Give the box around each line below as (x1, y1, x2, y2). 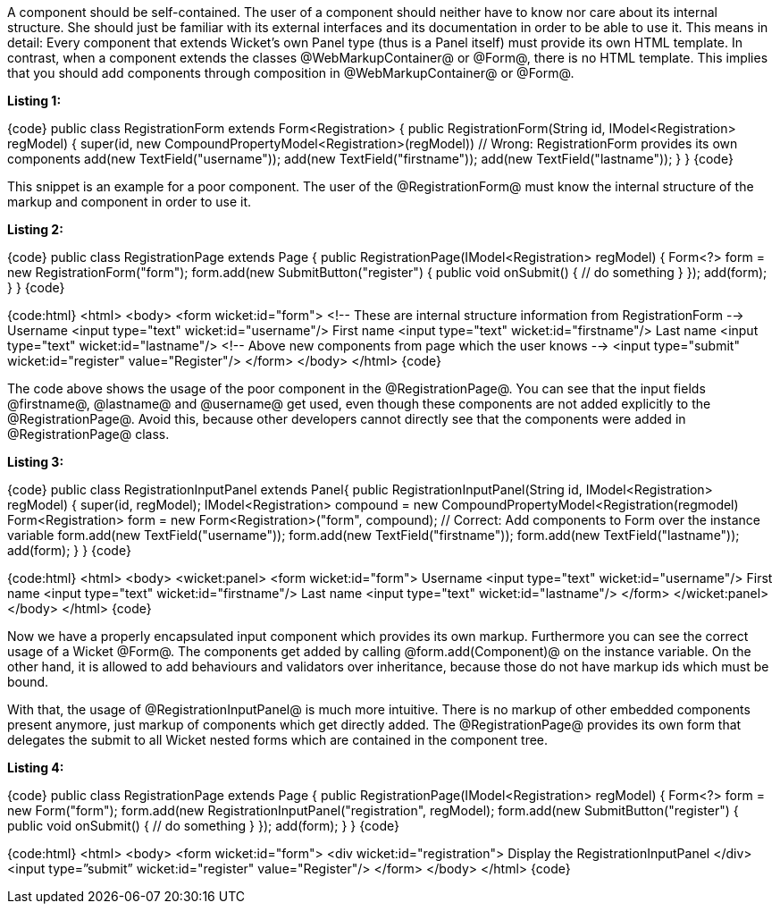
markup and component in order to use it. (7, 194, 252, 209)
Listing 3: (7, 454, 64, 469)
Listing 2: (7, 222, 63, 237)
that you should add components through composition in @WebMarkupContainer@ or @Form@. (7, 65, 575, 80)
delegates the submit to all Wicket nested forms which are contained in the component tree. (7, 732, 549, 747)
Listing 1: (7, 93, 62, 108)
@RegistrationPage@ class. (7, 426, 170, 442)
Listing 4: (7, 760, 64, 775)
